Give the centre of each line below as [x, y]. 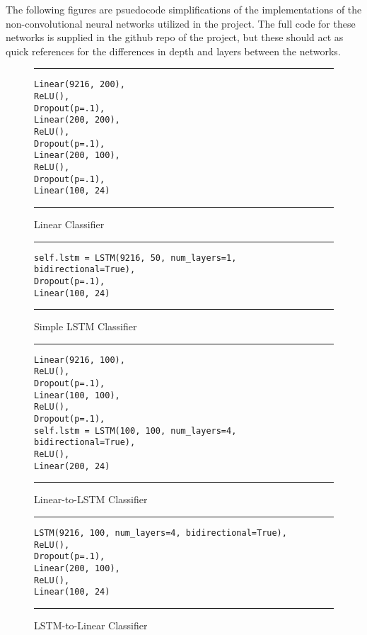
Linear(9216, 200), [80, 85]
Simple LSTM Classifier [86, 326]
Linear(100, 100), [77, 395]
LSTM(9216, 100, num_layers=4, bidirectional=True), [161, 533]
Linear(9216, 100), [80, 360]
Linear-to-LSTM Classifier [91, 499]
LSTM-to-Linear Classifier [91, 625]
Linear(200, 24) [72, 466]
